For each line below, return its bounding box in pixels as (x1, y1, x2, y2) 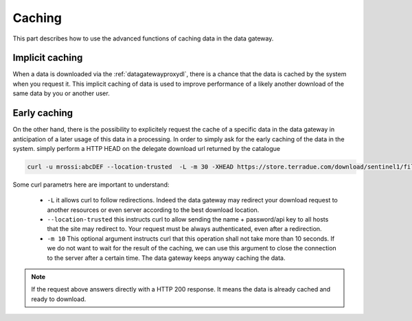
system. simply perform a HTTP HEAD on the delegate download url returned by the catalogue (12, 144, 281, 152)
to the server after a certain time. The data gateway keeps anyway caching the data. (47, 254, 286, 262)
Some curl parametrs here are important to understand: (12, 180, 170, 189)
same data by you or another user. (12, 89, 110, 97)
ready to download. (31, 295, 87, 303)
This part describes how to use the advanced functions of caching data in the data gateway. (12, 34, 274, 43)
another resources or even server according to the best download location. (47, 206, 260, 214)
